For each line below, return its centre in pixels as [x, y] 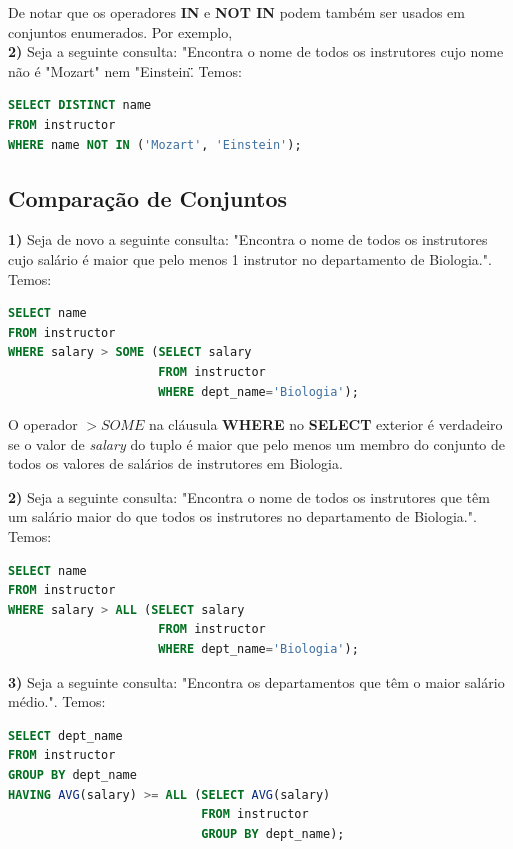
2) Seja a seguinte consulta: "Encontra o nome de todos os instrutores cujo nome [256, 51]
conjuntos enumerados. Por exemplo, [120, 31]
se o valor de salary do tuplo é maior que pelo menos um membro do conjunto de [257, 443]
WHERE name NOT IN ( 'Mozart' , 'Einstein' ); [155, 144]
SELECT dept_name [65, 735]
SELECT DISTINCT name [80, 105]
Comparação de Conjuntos [148, 197]
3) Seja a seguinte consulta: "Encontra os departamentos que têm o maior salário [256, 681]
